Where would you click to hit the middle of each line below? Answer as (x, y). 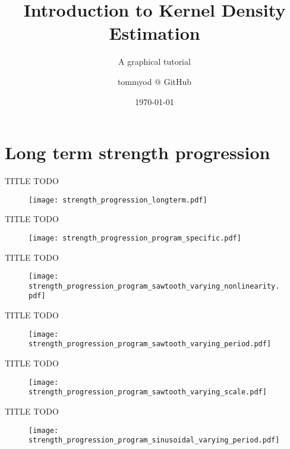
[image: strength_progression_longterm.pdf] (118, 200)
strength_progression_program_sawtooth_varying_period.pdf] (150, 344)
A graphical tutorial (155, 61)
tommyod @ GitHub (155, 81)
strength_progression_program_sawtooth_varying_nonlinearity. (154, 286)
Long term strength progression (138, 152)
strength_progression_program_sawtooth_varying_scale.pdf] (148, 392)
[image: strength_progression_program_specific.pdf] (135, 238)
